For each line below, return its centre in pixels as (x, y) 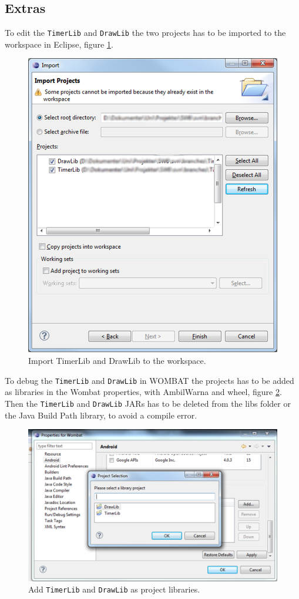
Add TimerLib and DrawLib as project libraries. (114, 589)
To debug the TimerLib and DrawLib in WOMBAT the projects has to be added (149, 380)
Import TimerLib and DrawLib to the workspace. (117, 361)
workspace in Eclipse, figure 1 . (59, 44)
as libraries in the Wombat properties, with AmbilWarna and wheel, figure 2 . (143, 392)
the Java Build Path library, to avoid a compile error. (101, 415)
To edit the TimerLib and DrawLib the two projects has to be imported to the (145, 33)
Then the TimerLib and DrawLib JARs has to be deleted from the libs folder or (148, 403)
